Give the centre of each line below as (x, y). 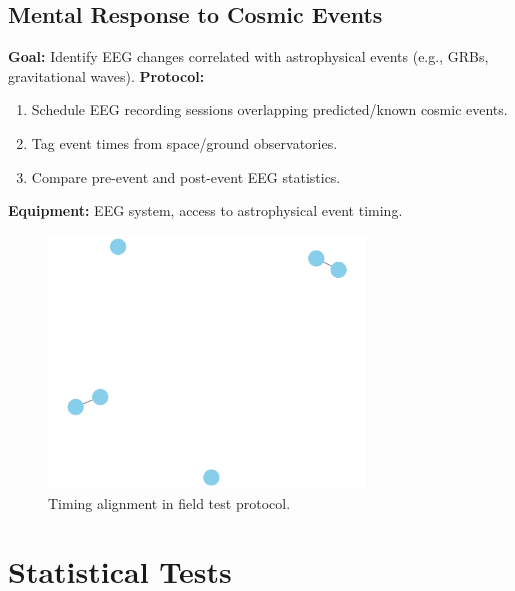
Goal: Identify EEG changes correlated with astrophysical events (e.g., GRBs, (248, 56)
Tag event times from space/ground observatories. (184, 142)
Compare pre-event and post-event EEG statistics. (186, 176)
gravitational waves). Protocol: (106, 75)
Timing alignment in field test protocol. (169, 502)
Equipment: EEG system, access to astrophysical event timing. (205, 210)
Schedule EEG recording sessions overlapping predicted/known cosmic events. (269, 109)
